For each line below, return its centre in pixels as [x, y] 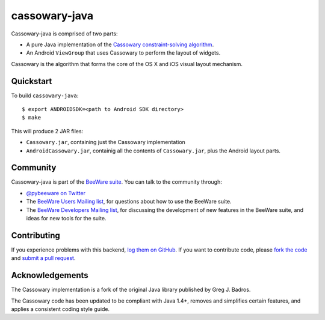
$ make [32, 118]
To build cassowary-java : [45, 95]
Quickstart [32, 81]
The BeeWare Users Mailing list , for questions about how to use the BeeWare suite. [129, 202]
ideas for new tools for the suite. [66, 219]
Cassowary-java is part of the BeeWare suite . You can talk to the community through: [116, 182]
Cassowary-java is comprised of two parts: [64, 34]
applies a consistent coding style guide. [60, 309]
